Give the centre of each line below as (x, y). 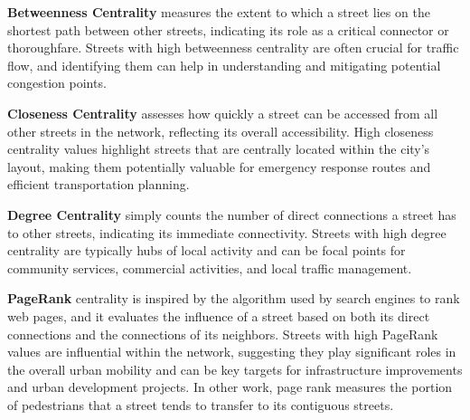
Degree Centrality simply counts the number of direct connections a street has (232, 214)
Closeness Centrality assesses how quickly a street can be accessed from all (223, 113)
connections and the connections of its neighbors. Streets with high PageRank (223, 334)
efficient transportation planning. (99, 184)
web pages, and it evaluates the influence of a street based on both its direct (219, 315)
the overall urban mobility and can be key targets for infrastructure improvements (235, 369)
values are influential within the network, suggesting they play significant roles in (232, 352)
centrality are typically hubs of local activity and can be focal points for (207, 250)
